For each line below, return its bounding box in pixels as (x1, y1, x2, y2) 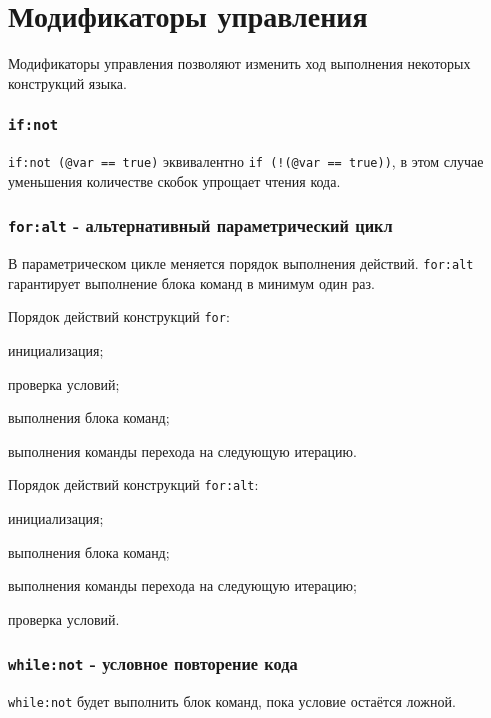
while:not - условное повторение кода (8, 651, 298, 676)
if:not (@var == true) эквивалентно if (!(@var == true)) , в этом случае (8, 151, 484, 172)
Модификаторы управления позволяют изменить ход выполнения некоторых (8, 53, 471, 74)
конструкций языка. (8, 72, 127, 93)
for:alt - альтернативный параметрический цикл (8, 213, 393, 238)
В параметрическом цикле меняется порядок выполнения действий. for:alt (8, 253, 474, 274)
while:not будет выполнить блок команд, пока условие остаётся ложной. (8, 691, 456, 712)
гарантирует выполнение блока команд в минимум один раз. (8, 272, 375, 293)
